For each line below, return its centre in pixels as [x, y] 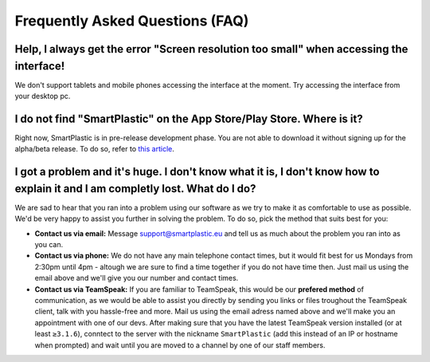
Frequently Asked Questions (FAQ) [132, 21]
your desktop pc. [43, 96]
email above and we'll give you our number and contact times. [137, 278]
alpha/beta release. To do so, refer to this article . [95, 149]
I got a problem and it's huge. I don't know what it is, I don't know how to [197, 172]
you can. [49, 245]
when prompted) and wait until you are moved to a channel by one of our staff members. [180, 345]
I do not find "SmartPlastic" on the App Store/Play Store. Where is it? [189, 118]
